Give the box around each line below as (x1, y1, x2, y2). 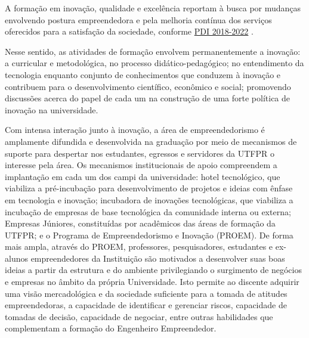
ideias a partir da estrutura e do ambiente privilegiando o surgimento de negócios (5, 263, 302, 276)
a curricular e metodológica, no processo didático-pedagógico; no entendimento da (5, 57, 304, 69)
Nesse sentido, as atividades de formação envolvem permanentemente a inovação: (5, 45, 301, 57)
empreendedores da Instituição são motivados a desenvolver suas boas (30, 252, 285, 264)
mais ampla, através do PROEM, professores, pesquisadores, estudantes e (5, 240, 273, 253)
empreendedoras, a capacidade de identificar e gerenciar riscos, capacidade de (5, 299, 287, 311)
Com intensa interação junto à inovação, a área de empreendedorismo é (5, 123, 265, 136)
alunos (5, 252, 28, 264)
